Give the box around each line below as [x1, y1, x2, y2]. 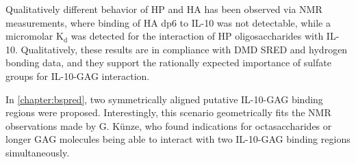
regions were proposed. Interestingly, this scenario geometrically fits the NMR [5, 105, 331, 120]
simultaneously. [5, 145, 70, 159]
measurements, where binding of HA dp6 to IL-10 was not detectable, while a [5, 15, 331, 29]
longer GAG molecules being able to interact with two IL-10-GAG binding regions [5, 132, 351, 146]
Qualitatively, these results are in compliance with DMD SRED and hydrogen [21, 42, 348, 56]
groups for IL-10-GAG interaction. [5, 68, 150, 83]
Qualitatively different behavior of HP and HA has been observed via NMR [5, 2, 322, 16]
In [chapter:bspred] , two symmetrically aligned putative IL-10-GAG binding [5, 92, 323, 106]
